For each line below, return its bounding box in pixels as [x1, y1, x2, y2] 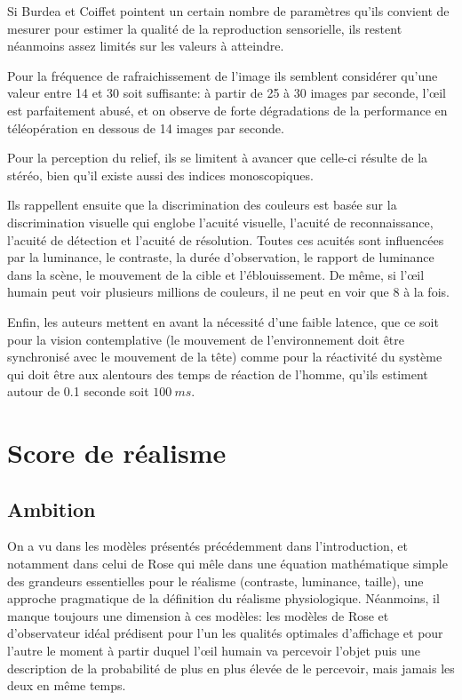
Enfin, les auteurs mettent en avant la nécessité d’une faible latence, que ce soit [7, 312, 439, 330]
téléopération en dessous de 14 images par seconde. [7, 118, 284, 137]
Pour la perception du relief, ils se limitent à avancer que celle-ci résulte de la [7, 148, 428, 167]
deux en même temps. [7, 676, 126, 695]
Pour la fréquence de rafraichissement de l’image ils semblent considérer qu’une [7, 66, 438, 84]
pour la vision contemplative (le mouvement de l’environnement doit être [7, 330, 405, 348]
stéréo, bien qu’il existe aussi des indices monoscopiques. [7, 165, 314, 184]
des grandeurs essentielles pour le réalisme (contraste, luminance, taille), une [7, 571, 424, 590]
